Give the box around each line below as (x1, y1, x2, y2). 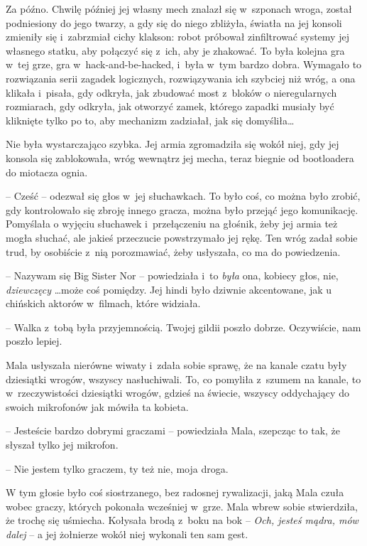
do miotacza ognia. (6, 164, 88, 179)
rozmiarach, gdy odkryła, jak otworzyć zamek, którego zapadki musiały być (6, 99, 334, 114)
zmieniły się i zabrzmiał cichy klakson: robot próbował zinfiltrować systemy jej (6, 29, 349, 44)
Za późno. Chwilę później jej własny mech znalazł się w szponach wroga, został (6, 1, 352, 16)
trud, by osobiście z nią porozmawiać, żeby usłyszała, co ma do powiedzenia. (6, 244, 341, 259)
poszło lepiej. (6, 333, 62, 348)
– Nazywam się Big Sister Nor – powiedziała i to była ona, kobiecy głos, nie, (6, 268, 339, 283)
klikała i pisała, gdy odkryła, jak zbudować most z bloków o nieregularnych (6, 85, 337, 100)
